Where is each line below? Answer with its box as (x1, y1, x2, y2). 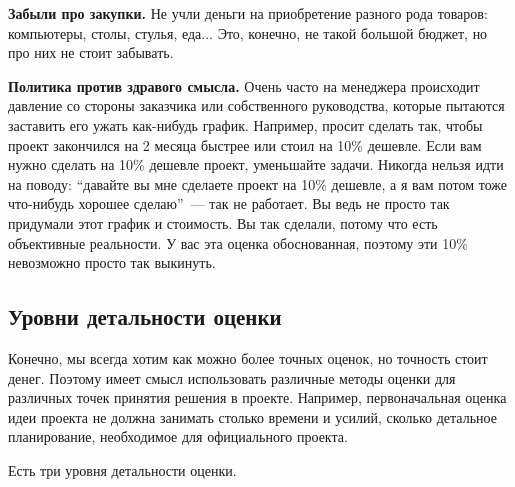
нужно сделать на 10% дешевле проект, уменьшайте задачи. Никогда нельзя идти (8, 154, 504, 175)
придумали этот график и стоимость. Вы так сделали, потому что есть (8, 212, 438, 233)
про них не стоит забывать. (8, 42, 174, 63)
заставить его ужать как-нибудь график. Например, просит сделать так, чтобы (8, 114, 483, 135)
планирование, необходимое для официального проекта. (8, 426, 348, 447)
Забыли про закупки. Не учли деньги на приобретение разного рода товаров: (8, 3, 488, 23)
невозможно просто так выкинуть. (8, 252, 216, 273)
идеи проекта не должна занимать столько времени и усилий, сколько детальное (8, 406, 497, 427)
